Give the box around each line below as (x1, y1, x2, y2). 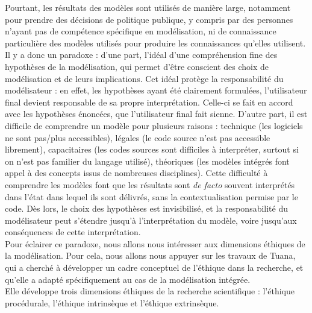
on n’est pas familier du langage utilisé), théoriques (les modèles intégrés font (5, 154, 290, 167)
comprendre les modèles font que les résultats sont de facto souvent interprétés (5, 178, 295, 191)
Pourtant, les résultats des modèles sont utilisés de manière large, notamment (5, 1, 291, 13)
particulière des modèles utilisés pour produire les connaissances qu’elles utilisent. (5, 36, 306, 49)
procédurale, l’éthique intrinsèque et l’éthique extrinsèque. (5, 296, 219, 309)
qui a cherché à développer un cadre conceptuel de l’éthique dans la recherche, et (5, 261, 304, 274)
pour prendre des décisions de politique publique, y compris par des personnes (5, 13, 293, 25)
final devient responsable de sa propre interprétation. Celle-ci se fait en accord (5, 95, 293, 108)
